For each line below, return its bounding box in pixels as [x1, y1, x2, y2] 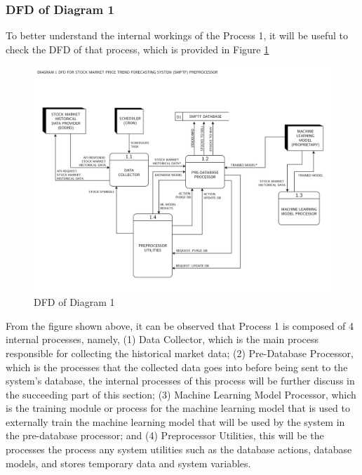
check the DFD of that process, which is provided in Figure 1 [6, 41, 269, 56]
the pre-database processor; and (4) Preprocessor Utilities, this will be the [6, 428, 324, 443]
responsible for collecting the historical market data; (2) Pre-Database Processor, [6, 345, 354, 360]
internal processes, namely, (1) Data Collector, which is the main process [6, 332, 319, 347]
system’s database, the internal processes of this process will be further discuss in [6, 373, 355, 388]
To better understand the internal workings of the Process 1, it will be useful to [6, 28, 349, 43]
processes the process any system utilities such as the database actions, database [6, 442, 352, 457]
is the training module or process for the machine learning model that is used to [6, 401, 350, 415]
